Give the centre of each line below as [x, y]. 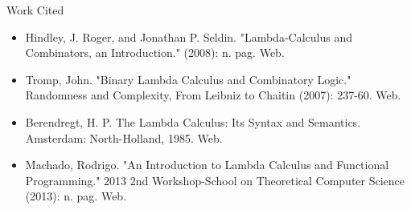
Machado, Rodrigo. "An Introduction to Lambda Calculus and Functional [207, 165]
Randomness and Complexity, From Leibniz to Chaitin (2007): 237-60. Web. [213, 95]
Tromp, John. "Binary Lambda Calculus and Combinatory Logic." [188, 79]
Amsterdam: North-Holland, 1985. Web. [124, 137]
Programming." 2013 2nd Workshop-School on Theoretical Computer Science [215, 180]
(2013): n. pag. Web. [76, 196]
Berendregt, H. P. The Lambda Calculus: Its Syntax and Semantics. [193, 121]
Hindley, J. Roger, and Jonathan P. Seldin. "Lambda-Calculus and [189, 36]
